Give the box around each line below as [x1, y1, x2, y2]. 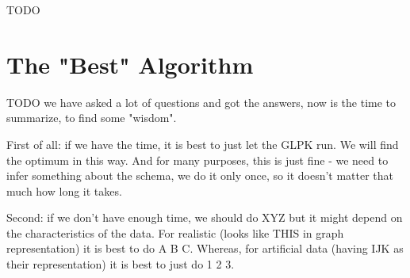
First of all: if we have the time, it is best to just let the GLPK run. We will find [6, 135, 399, 152]
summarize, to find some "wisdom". [6, 109, 177, 126]
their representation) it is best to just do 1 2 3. [6, 256, 235, 272]
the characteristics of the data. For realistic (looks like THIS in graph [6, 224, 344, 241]
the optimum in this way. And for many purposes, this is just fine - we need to [6, 151, 389, 168]
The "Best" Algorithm [6, 48, 254, 80]
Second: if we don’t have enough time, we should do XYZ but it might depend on [6, 209, 403, 226]
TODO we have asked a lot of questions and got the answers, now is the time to [6, 93, 397, 110]
